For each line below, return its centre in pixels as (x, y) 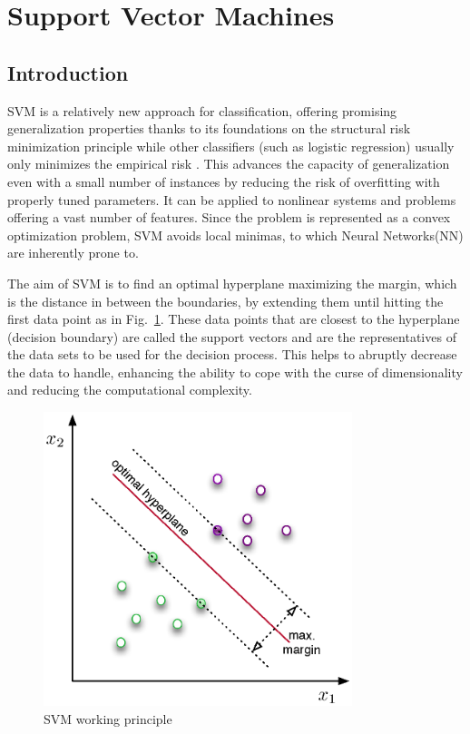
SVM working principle (108, 718)
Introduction (68, 72)
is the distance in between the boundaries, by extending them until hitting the (225, 301)
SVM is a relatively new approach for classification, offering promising (202, 110)
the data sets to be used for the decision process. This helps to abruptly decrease (232, 354)
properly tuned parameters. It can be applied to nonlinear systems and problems (232, 199)
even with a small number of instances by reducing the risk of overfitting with (224, 181)
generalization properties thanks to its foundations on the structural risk (209, 128)
